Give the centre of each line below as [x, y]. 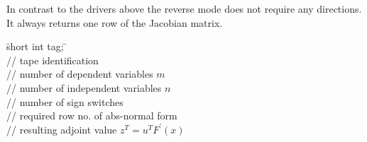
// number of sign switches [65, 101]
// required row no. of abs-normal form [92, 116]
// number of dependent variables [80, 74]
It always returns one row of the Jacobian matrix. [115, 22]
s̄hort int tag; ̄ [37, 46]
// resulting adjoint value [62, 129]
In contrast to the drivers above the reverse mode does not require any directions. [184, 8]
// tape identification [53, 60]
